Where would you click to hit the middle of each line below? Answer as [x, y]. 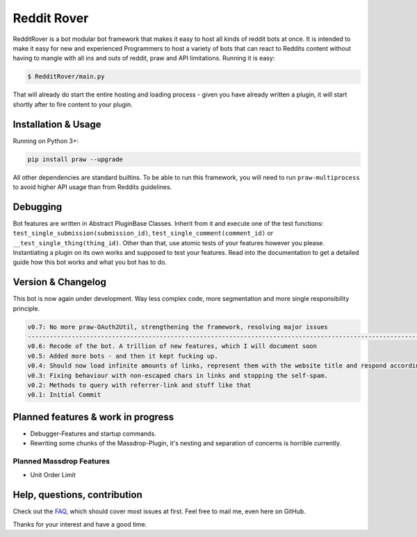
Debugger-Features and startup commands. [93, 433]
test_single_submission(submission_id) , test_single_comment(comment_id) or [143, 233]
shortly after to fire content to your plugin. [73, 104]
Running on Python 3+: [46, 141]
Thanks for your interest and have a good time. [80, 524]
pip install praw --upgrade [75, 159]
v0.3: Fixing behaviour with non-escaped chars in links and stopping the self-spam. [178, 375]
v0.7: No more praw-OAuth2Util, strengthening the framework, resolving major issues [178, 327]
